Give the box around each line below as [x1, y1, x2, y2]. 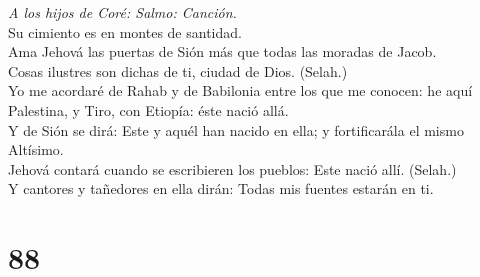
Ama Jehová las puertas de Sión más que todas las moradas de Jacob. [8, 41, 437, 62]
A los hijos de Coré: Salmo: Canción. [8, 2, 237, 22]
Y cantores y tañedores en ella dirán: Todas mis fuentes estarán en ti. [8, 178, 434, 199]
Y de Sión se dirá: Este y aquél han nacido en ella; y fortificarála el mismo [8, 119, 464, 140]
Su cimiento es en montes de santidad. [8, 21, 242, 42]
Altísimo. [8, 139, 64, 160]
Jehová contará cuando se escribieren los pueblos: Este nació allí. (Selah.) [8, 158, 457, 179]
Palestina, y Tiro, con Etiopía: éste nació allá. [8, 99, 289, 120]
